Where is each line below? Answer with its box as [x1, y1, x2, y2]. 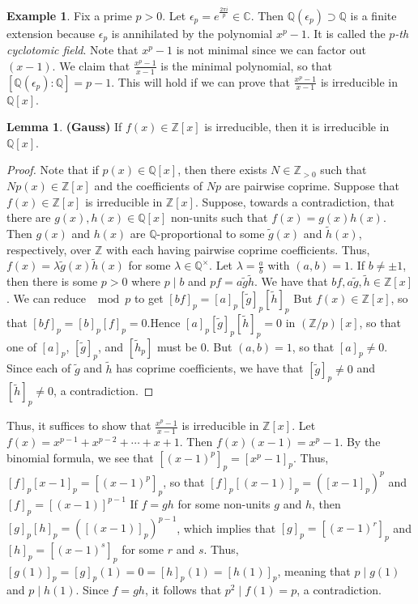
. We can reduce [6, 290, 87, 307]
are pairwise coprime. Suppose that [224, 177, 399, 194]
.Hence [147, 313, 181, 330]
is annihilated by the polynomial [111, 24, 273, 41]
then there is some [6, 273, 98, 290]
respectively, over [6, 240, 92, 257]
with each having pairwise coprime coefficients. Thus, [106, 240, 370, 257]
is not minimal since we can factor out [176, 41, 366, 58]
